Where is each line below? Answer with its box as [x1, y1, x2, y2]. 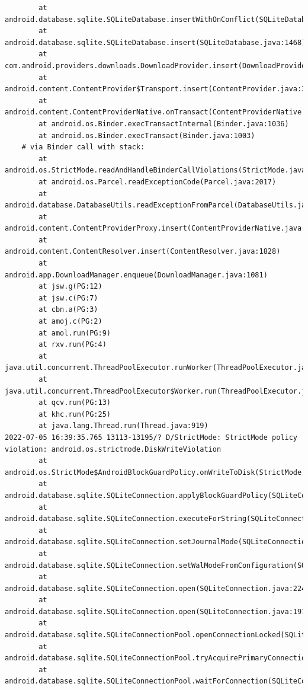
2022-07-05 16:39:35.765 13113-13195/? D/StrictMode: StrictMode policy [5, 433, 297, 442]
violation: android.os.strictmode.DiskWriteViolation [5, 445, 222, 453]
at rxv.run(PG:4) [38, 340, 107, 349]
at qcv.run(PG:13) [38, 398, 111, 407]
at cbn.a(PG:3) [38, 305, 98, 314]
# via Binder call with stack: [21, 143, 145, 152]
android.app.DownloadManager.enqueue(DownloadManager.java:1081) [5, 270, 268, 279]
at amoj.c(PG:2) [38, 317, 102, 326]
